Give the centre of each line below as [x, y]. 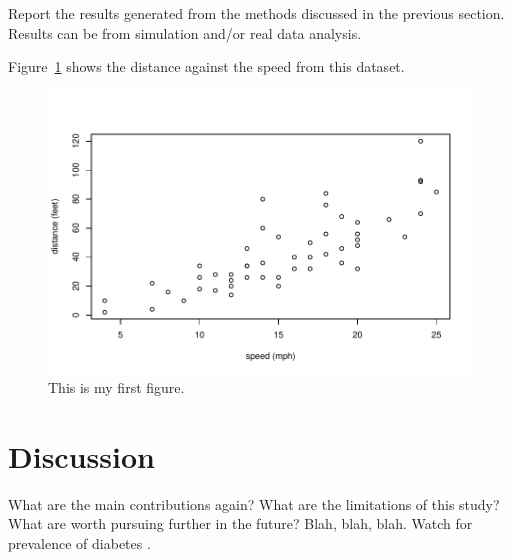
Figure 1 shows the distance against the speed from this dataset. [206, 66]
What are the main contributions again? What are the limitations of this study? [254, 503]
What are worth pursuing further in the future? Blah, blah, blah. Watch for [240, 523]
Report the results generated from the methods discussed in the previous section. [256, 13]
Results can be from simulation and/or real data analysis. [185, 32]
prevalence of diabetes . [79, 542]
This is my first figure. [116, 387]
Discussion [81, 455]
